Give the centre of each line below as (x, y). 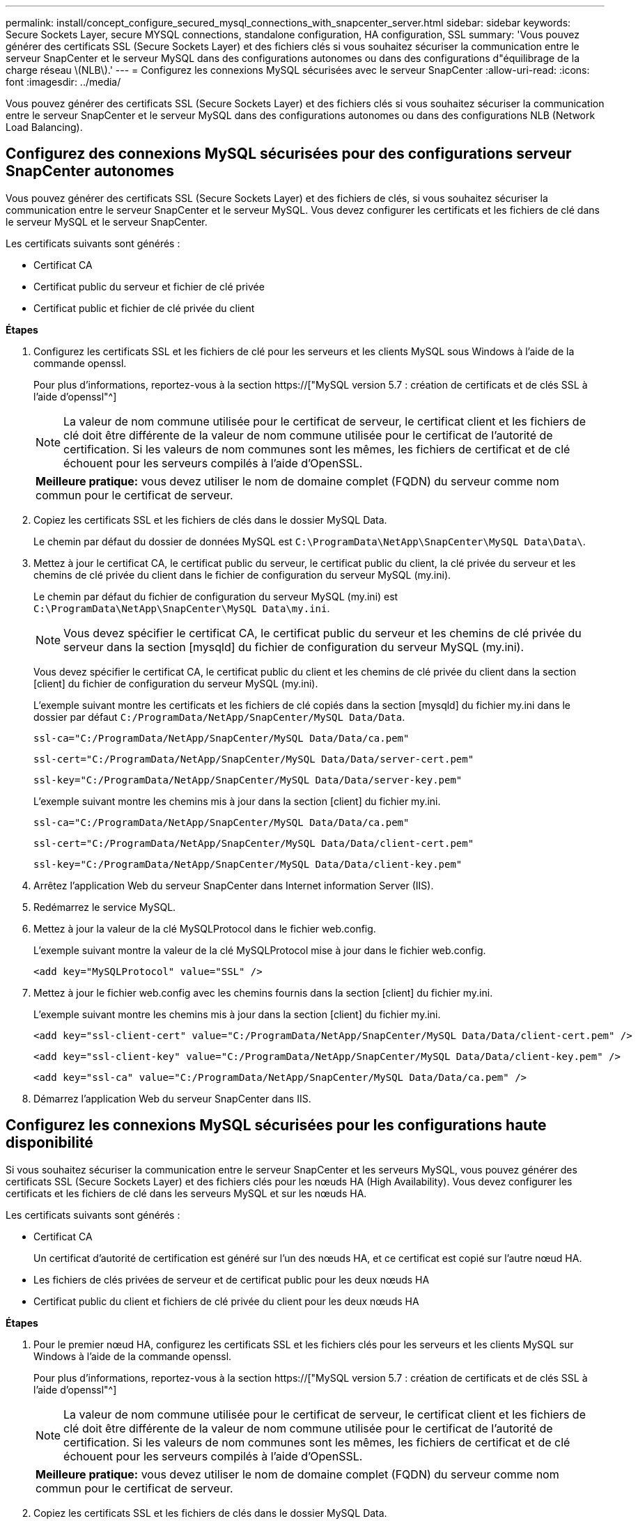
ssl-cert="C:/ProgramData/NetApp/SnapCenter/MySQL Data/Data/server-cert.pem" (254, 759)
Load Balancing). (44, 127)
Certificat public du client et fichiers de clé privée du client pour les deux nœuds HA (226, 1301)
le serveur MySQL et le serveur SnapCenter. (107, 221)
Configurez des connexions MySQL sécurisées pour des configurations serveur (289, 154)
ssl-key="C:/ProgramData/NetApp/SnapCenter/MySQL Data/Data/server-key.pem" (248, 780)
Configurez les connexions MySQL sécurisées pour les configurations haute (276, 1125)
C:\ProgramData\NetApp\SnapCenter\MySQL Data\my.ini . (182, 608)
